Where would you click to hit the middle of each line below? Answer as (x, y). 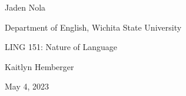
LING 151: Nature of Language (61, 47)
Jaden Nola (25, 7)
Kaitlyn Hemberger (39, 66)
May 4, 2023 (27, 86)
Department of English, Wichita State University (93, 27)
